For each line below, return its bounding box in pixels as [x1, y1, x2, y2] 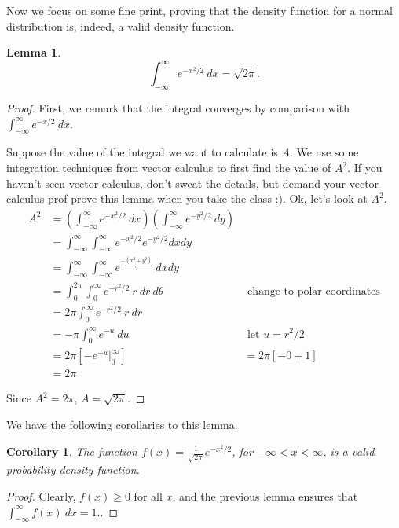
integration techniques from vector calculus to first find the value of [6, 159, 331, 176]
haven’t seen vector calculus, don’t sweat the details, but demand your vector [6, 174, 379, 191]
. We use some [290, 144, 359, 160]
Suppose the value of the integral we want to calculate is [6, 144, 278, 160]
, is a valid [323, 442, 375, 459]
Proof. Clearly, [6, 487, 76, 504]
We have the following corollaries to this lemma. [6, 416, 238, 433]
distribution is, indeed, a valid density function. [6, 17, 235, 34]
